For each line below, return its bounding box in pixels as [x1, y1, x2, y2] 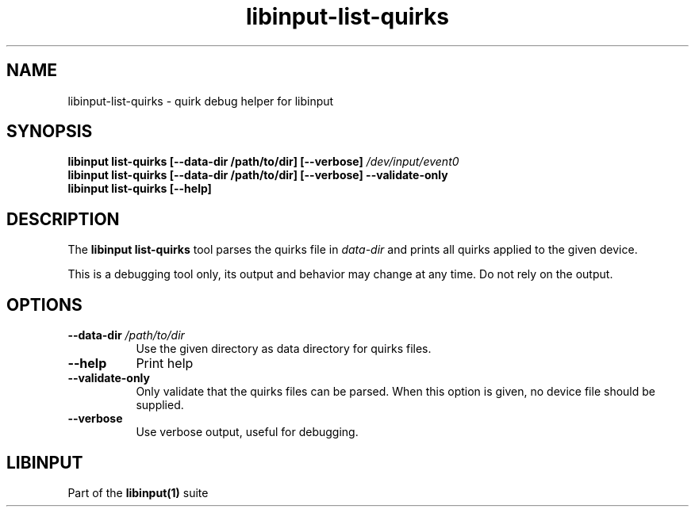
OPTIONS [6, 294, 83, 315]
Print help [136, 355, 194, 372]
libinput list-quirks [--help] [67, 182, 212, 196]
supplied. [136, 398, 184, 412]
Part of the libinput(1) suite [67, 485, 209, 500]
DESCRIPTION [6, 209, 120, 229]
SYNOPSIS [6, 121, 93, 142]
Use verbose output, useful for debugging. [136, 425, 359, 439]
